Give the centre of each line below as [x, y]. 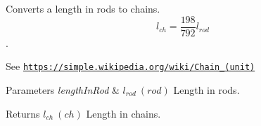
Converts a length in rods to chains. [83, 8]
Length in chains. [123, 113]
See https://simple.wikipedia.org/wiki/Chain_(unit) [130, 66]
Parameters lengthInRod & [63, 89]
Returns [23, 113]
